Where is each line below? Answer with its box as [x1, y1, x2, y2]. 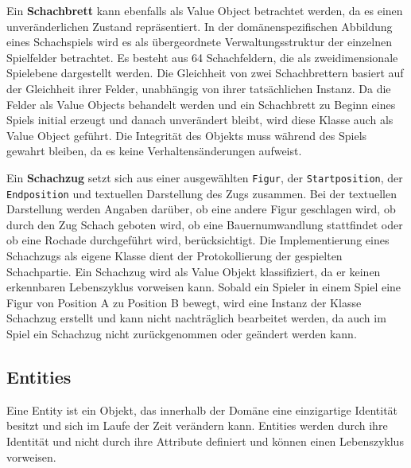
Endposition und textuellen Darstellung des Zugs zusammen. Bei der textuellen [6, 185, 397, 201]
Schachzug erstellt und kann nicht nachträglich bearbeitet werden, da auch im [6, 310, 386, 326]
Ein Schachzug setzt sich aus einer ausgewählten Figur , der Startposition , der [6, 169, 403, 185]
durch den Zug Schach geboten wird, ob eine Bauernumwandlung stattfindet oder [6, 216, 403, 232]
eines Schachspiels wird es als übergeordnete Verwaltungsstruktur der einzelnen [6, 33, 392, 50]
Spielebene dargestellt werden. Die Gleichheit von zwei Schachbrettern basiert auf [6, 64, 404, 81]
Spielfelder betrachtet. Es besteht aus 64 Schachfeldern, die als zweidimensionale [6, 49, 398, 65]
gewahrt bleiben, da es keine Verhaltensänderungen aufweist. [6, 142, 302, 159]
